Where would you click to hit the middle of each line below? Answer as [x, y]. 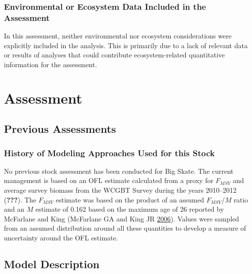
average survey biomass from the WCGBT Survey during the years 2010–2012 [120, 190]
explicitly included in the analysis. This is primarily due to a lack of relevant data [126, 45]
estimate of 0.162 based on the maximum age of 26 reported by [130, 209]
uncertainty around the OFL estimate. [61, 238]
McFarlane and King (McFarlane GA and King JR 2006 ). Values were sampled [122, 218]
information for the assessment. [51, 64]
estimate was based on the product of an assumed [130, 199]
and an [14, 209]
